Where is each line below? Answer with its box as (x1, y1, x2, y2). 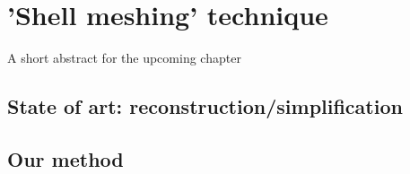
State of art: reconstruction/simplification (7, 92, 403, 120)
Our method (7, 144, 124, 172)
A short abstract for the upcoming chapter (7, 48, 241, 67)
